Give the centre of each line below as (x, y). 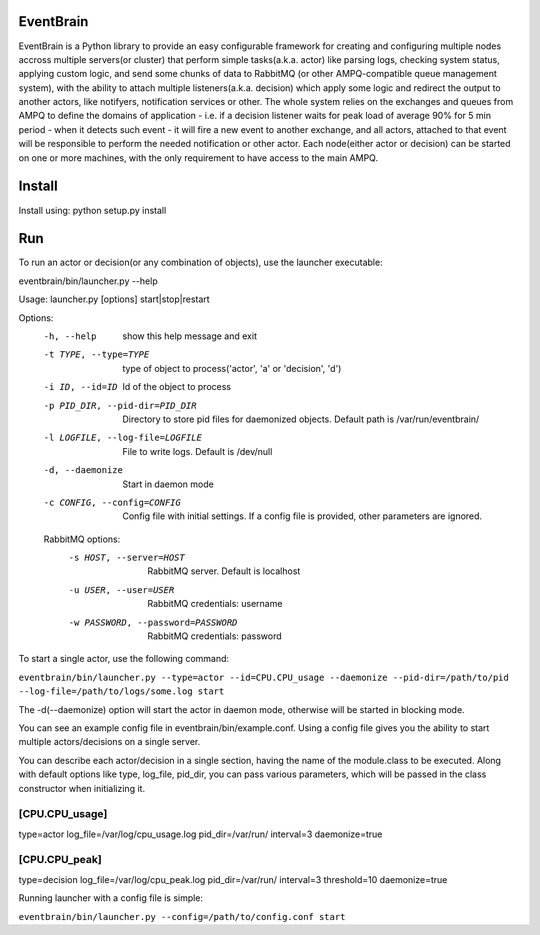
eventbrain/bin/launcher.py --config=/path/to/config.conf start (182, 916)
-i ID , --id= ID (81, 387)
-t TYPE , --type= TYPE (96, 354)
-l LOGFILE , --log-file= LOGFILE (122, 438)
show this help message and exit (189, 336)
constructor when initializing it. (81, 788)
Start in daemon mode (168, 484)
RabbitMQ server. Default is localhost (224, 571)
